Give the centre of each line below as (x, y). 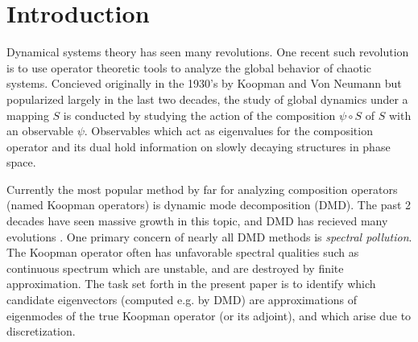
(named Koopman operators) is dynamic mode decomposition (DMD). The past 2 (209, 205)
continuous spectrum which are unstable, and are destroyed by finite (175, 268)
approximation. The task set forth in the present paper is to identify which (191, 284)
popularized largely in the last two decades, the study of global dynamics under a (207, 99)
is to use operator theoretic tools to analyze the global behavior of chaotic (189, 67)
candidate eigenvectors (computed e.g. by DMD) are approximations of (182, 300)
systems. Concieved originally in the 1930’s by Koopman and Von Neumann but (204, 83)
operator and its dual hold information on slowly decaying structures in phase (199, 146)
